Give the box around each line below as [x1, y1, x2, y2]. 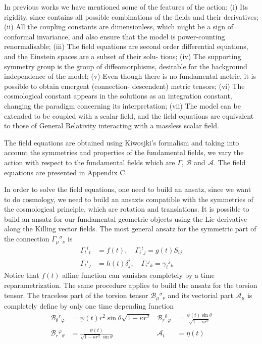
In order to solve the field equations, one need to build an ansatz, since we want [4, 184, 251, 194]
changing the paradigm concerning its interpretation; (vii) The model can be [4, 100, 241, 111]
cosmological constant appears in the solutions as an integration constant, [4, 90, 232, 101]
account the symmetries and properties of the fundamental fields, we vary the [4, 147, 244, 158]
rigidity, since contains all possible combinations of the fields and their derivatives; [4, 11, 258, 22]
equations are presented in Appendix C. [4, 167, 127, 177]
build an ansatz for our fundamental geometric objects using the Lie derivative [4, 213, 247, 224]
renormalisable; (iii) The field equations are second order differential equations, [4, 41, 248, 52]
